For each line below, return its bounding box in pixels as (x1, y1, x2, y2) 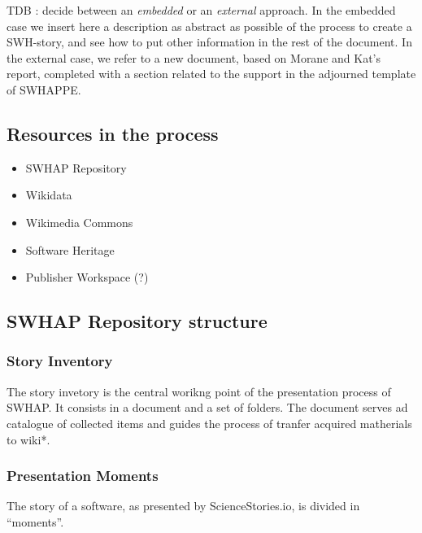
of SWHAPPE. (7, 81, 81, 98)
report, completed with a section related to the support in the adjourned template (7, 65, 416, 82)
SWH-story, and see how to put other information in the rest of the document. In (7, 33, 412, 50)
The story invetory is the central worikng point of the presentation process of (7, 382, 391, 400)
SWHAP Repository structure (7, 308, 268, 334)
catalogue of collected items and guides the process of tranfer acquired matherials (7, 414, 412, 431)
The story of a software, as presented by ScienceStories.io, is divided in (7, 497, 360, 514)
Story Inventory (7, 351, 113, 371)
